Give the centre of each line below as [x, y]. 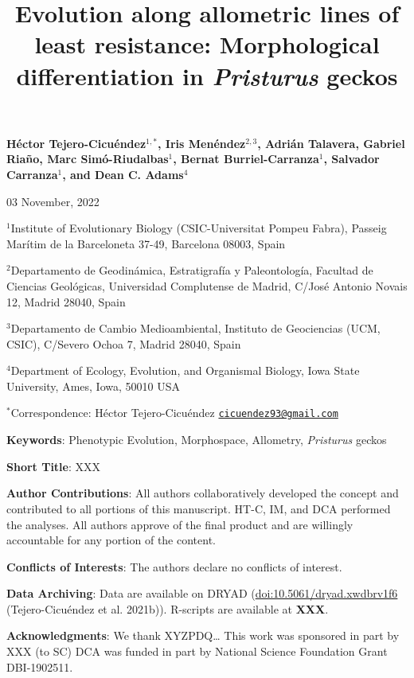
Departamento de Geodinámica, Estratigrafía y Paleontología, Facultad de [192, 270]
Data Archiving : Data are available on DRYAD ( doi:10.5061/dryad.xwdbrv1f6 [202, 593]
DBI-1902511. [40, 666]
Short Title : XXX [54, 466]
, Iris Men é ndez [202, 143]
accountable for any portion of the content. [111, 540]
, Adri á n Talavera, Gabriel [331, 143]
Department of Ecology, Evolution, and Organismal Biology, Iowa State [185, 370]
